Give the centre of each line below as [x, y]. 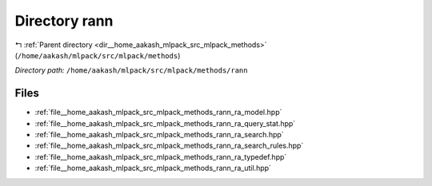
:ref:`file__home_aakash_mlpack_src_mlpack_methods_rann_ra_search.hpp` [159, 135]
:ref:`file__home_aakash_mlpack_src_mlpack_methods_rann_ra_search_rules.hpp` [169, 146]
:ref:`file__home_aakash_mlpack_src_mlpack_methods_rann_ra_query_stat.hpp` [165, 123]
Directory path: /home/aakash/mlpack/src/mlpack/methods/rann [131, 70]
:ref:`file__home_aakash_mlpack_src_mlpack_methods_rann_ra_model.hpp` [158, 113]
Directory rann [64, 21]
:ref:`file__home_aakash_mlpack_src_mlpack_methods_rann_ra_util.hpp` [153, 168]
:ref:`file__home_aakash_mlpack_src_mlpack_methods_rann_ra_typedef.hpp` [161, 156]
